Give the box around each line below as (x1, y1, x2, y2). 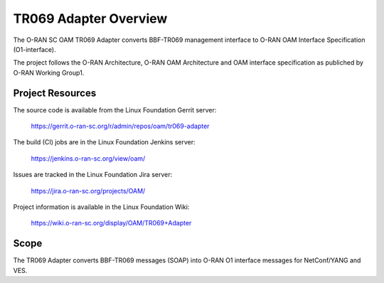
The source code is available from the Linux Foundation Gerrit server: (13, 105, 217, 114)
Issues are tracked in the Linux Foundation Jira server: (13, 171, 173, 179)
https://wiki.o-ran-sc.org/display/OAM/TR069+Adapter (31, 219, 192, 228)
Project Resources (13, 87, 97, 99)
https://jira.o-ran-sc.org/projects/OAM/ (31, 186, 146, 195)
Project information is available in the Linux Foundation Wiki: (13, 203, 190, 211)
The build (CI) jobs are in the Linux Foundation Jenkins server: (13, 138, 196, 146)
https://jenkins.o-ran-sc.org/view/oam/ (31, 154, 146, 163)
